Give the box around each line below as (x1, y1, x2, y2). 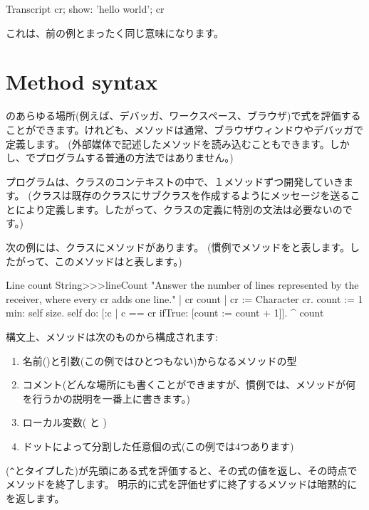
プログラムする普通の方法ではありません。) (35, 150, 234, 165)
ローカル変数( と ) (22, 415, 108, 430)
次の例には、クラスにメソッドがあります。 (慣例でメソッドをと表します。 (6, 240, 350, 255)
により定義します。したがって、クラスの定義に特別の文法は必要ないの (15, 201, 343, 216)
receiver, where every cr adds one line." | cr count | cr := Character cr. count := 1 (6, 291, 363, 306)
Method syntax (6, 67, 158, 96)
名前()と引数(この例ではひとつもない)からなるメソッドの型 (22, 353, 297, 368)
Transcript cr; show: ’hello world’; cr (6, 1, 165, 16)
